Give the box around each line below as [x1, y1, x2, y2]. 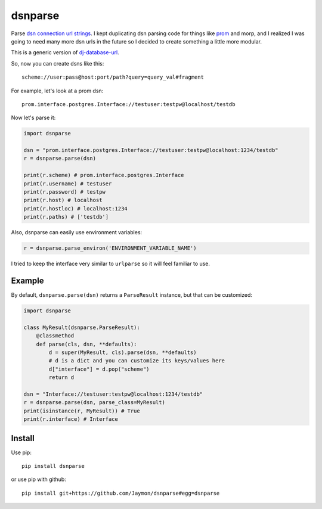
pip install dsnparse [21, 463, 85, 469]
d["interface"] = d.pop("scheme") [48, 365, 150, 373]
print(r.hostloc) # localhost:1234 [23, 205, 128, 212]
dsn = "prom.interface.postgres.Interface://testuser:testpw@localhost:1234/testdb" [23, 147, 278, 154]
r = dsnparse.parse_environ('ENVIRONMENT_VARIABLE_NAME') [23, 245, 197, 252]
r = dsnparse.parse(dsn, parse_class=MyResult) [23, 399, 165, 406]
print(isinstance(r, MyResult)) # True [23, 407, 140, 414]
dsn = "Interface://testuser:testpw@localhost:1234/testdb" [23, 390, 203, 398]
